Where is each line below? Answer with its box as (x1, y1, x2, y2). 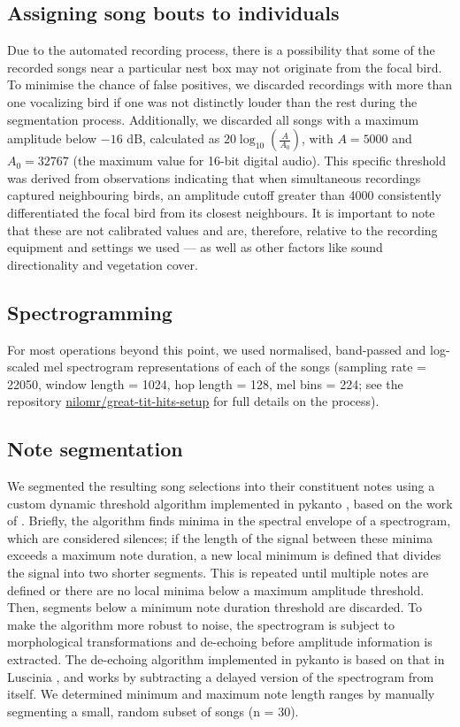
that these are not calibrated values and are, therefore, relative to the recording (7, 220, 438, 239)
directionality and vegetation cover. (7, 255, 198, 273)
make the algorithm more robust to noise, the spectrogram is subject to (7, 615, 395, 633)
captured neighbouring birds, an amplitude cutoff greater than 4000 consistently (7, 186, 441, 204)
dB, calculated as (126, 129, 220, 148)
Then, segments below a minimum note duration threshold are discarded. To (7, 598, 423, 616)
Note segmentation (7, 435, 183, 463)
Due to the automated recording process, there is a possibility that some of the (7, 41, 435, 59)
